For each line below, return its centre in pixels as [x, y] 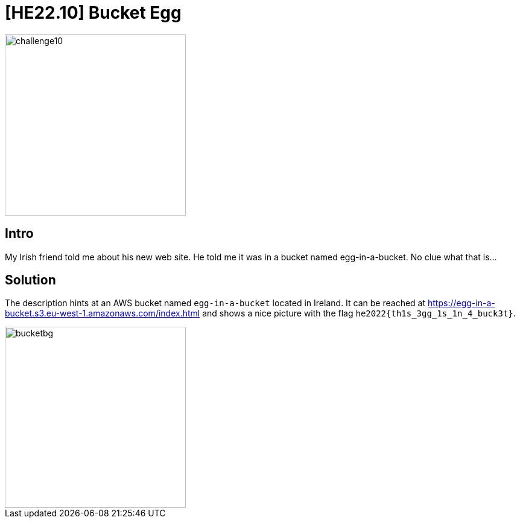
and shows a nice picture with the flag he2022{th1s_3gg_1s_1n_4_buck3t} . [359, 313]
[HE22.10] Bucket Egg [93, 13]
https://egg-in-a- [461, 303]
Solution [30, 280]
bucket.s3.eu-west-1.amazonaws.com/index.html [103, 313]
